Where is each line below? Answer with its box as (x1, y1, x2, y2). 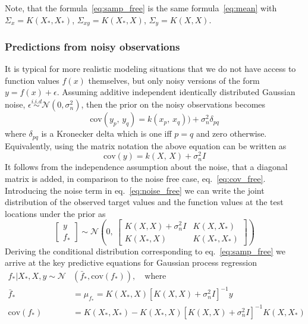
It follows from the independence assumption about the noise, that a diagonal (5, 161, 288, 173)
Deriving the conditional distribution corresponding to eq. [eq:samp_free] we (5, 244, 286, 257)
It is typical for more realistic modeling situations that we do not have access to (5, 62, 296, 75)
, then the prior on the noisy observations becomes (81, 98, 266, 111)
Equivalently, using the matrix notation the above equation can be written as (5, 139, 287, 152)
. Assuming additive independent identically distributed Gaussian (56, 86, 296, 98)
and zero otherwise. (196, 127, 267, 140)
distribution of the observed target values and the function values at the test (5, 196, 284, 208)
